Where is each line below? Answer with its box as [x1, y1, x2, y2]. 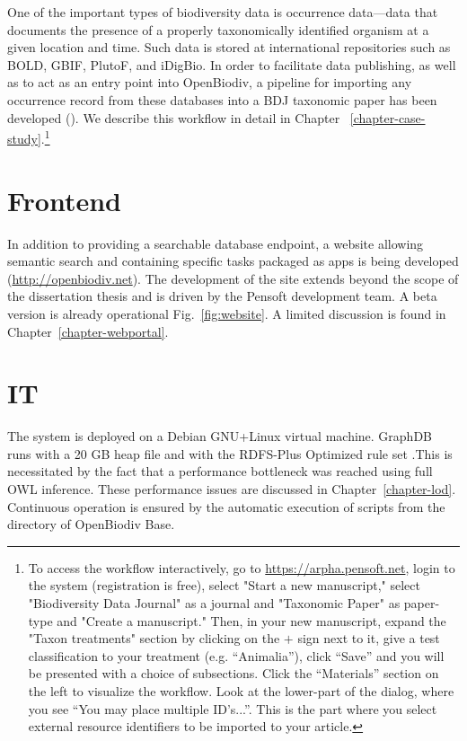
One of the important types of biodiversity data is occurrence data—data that [7, 3, 438, 21]
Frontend [7, 181, 122, 218]
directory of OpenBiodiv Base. [7, 515, 175, 534]
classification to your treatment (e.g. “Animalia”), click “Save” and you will [28, 646, 445, 665]
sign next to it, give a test [297, 629, 440, 648]
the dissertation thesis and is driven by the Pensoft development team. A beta [7, 287, 437, 305]
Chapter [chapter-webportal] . [7, 322, 169, 340]
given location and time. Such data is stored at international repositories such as [7, 38, 451, 57]
